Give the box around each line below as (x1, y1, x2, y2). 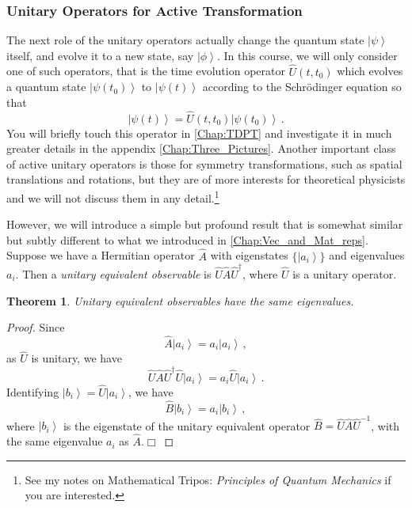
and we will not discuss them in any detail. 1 (6, 188, 219, 206)
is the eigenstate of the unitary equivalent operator (63, 417, 311, 434)
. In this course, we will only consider (216, 47, 398, 63)
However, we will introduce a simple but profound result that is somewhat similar (6, 216, 403, 233)
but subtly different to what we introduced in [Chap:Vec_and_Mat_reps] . (6, 231, 368, 248)
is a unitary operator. (292, 265, 397, 282)
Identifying (6, 383, 59, 400)
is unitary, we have (31, 350, 122, 366)
